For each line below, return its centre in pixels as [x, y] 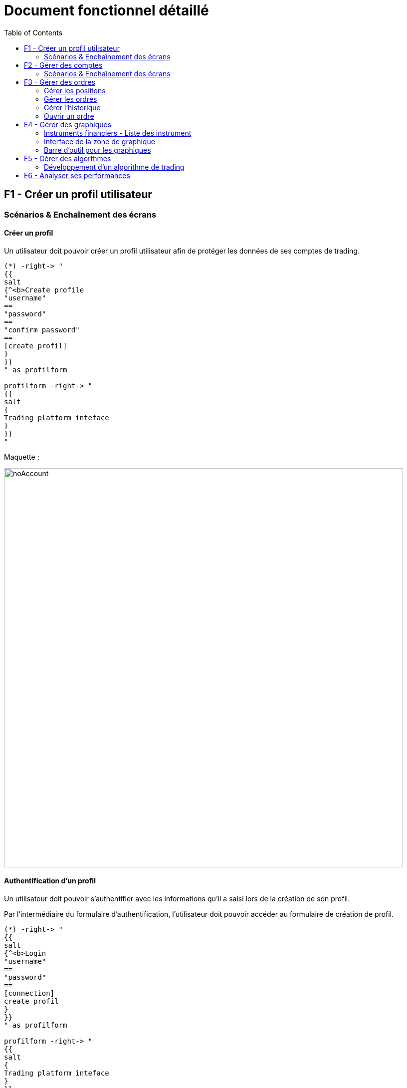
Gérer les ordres [71, 99]
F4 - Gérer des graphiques [68, 124]
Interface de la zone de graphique [100, 141]
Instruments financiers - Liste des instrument [118, 133]
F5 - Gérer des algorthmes [68, 158]
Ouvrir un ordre [69, 116]
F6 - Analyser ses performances [77, 175]
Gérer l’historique [72, 107]
